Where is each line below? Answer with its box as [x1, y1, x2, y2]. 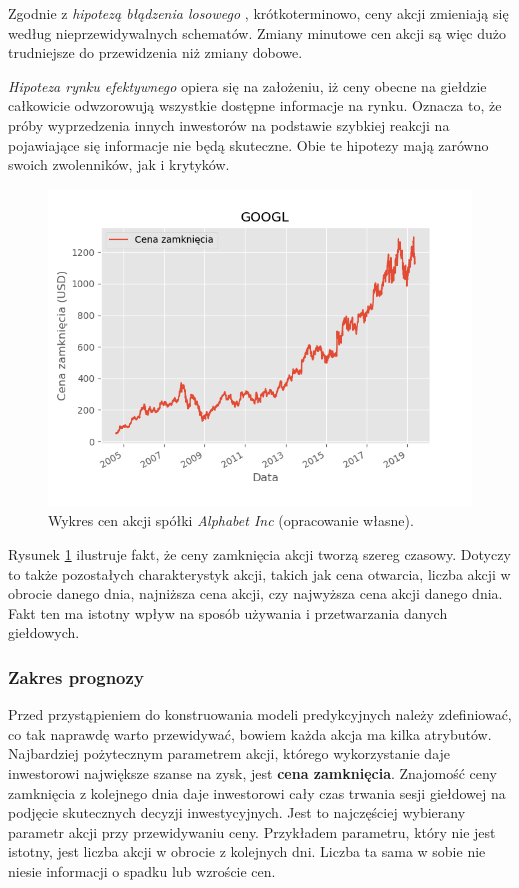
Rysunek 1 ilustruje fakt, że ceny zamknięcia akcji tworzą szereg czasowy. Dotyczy [8, 543, 511, 564]
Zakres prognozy [8, 664, 144, 689]
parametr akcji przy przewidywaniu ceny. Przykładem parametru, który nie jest [8, 821, 496, 842]
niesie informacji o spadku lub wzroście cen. [8, 860, 276, 881]
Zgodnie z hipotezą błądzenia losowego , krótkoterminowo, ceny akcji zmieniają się [8, 3, 509, 23]
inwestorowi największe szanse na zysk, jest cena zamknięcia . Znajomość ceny [8, 762, 497, 783]
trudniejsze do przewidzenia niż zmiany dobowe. [8, 42, 303, 63]
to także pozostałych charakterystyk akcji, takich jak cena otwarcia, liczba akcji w [8, 563, 511, 584]
